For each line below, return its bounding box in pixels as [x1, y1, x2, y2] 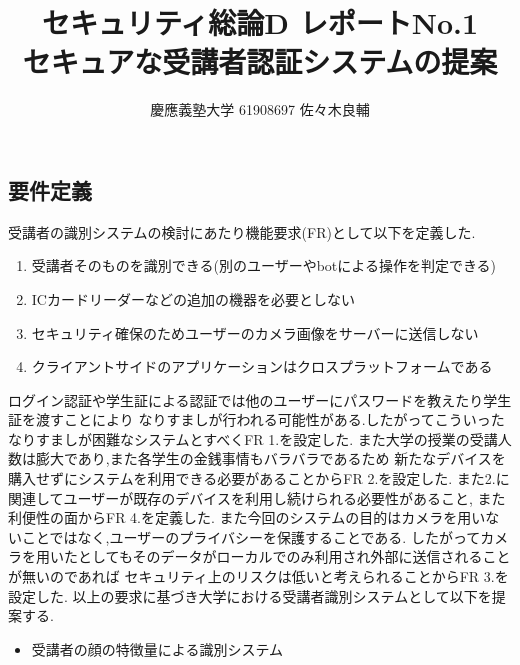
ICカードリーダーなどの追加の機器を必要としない [31, 288, 355, 309]
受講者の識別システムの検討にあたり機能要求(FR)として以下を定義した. [8, 221, 476, 242]
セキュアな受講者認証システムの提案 [22, 41, 498, 82]
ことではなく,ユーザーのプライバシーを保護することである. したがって [21, 526, 481, 547]
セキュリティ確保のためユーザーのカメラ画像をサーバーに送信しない [31, 322, 479, 343]
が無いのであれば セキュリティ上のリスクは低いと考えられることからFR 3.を [8, 566, 509, 587]
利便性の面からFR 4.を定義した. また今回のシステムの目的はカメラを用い [8, 507, 486, 528]
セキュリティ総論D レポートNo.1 [41, 2, 479, 43]
